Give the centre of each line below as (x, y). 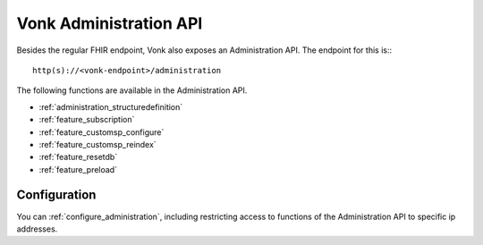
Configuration (56, 195)
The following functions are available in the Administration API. (132, 90)
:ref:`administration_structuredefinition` (111, 106)
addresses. (37, 229)
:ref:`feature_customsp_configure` (102, 132)
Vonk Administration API (110, 23)
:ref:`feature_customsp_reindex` (97, 144)
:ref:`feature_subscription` (87, 120)
